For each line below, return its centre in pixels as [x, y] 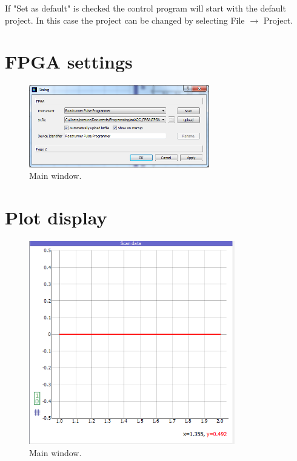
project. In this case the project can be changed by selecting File [125, 20]
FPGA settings [69, 62]
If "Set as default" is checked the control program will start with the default [145, 8]
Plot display [56, 217]
